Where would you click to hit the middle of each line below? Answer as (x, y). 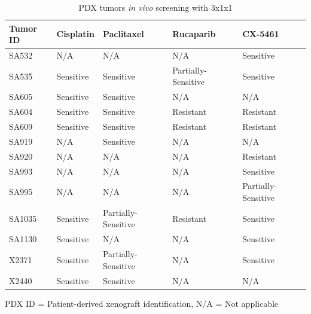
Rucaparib (194, 34)
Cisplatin (75, 34)
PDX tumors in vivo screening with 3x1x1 (155, 7)
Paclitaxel (123, 34)
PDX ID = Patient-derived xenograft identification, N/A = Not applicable (142, 303)
